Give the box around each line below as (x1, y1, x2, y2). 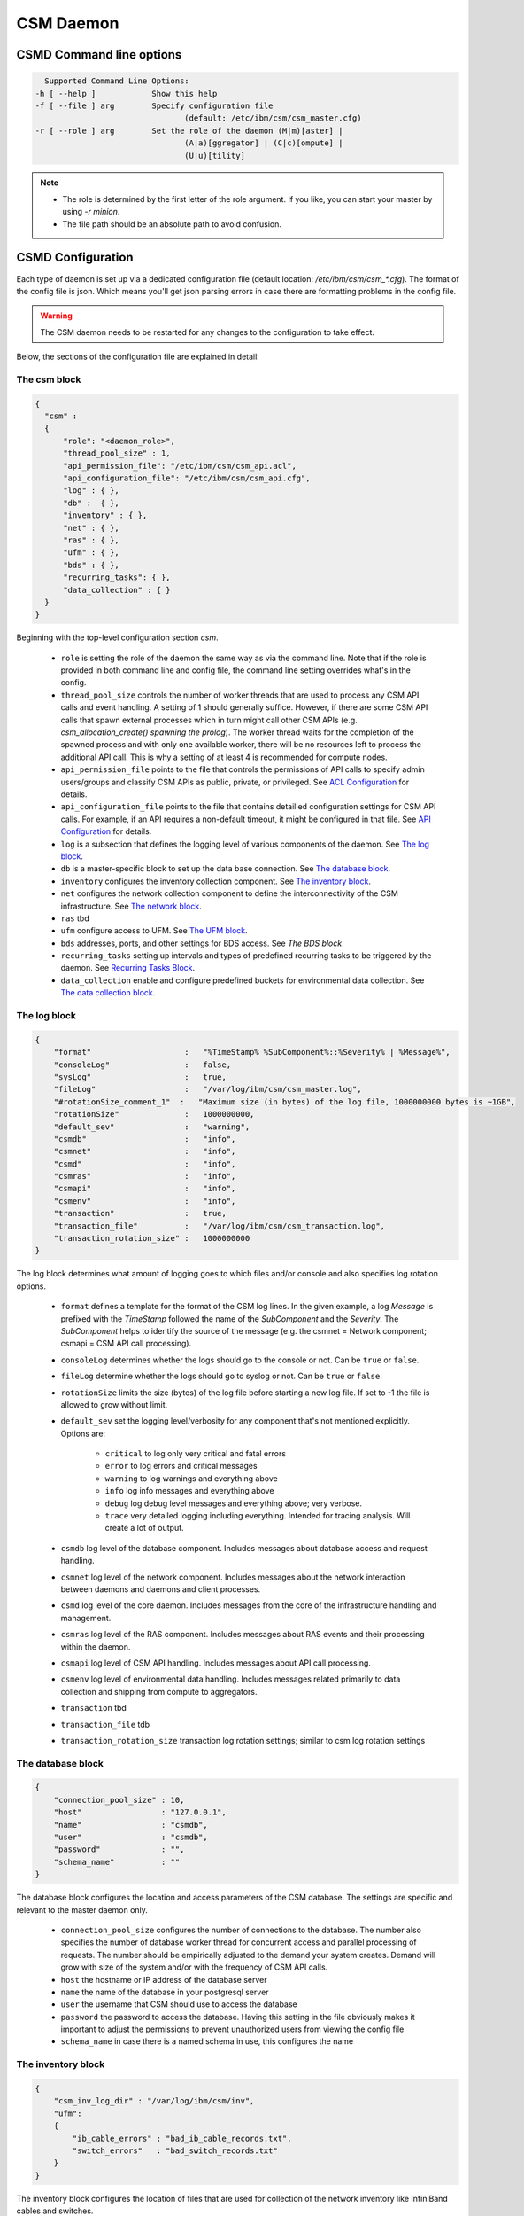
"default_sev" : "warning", (53, 1121, 250, 1132)
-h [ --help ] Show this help (35, 89, 218, 98)
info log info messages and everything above (104, 1486, 274, 1496)
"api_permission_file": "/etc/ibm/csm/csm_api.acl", (63, 461, 297, 471)
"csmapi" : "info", (53, 1183, 236, 1194)
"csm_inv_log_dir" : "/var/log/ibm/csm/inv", (53, 2096, 255, 2106)
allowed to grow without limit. (60, 1399, 168, 1409)
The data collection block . (60, 987, 156, 998)
